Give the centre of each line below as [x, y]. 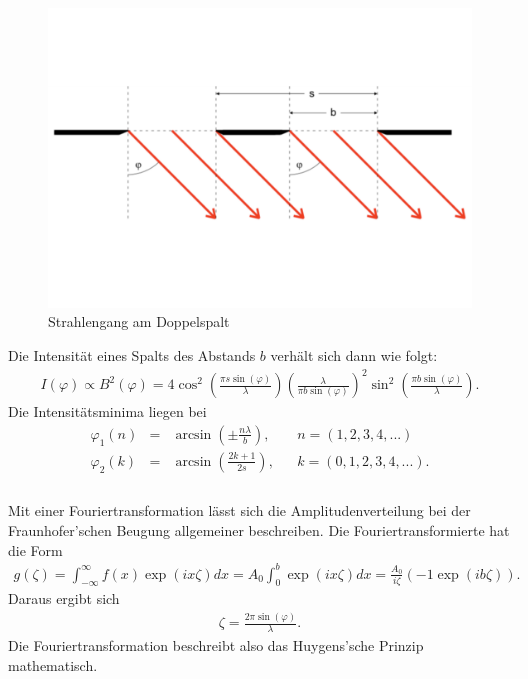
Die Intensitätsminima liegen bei [107, 411]
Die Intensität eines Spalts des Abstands [132, 354]
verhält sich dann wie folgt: [354, 354]
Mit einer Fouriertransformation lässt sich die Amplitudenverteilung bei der [239, 510]
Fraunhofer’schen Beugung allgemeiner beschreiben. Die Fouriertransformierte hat [259, 529]
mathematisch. [53, 664]
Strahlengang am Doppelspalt [139, 321]
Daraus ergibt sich [64, 598]
